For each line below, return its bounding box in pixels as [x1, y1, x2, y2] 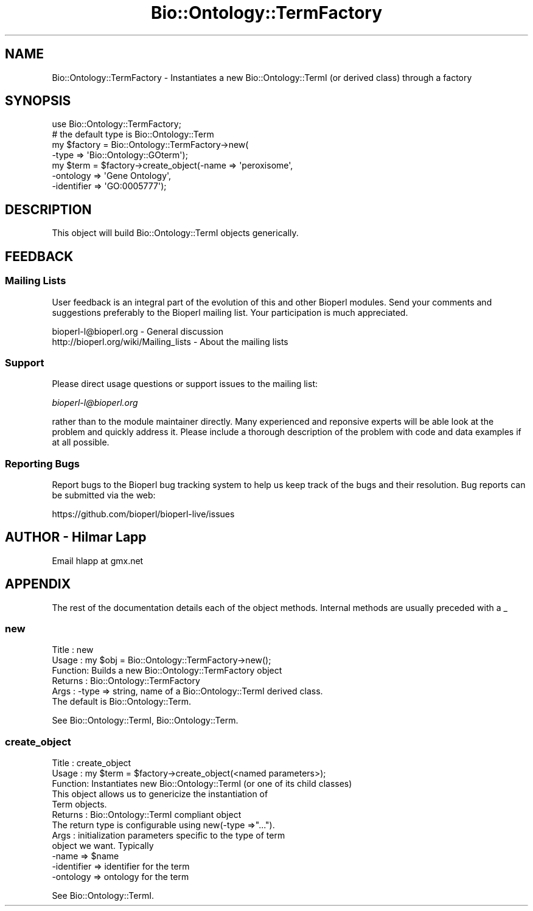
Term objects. [52, 799, 107, 810]
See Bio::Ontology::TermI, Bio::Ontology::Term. [52, 715, 239, 726]
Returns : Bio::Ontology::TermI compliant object [52, 809, 242, 820]
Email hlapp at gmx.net [52, 555, 144, 566]
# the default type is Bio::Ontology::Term [52, 129, 214, 140]
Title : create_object [52, 758, 131, 769]
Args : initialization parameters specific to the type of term [52, 830, 285, 841]
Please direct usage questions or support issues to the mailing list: [52, 379, 318, 389]
